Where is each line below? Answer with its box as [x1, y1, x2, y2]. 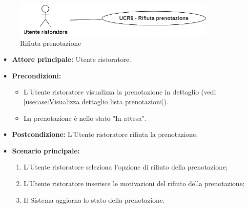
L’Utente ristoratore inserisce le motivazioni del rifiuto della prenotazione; [23, 178, 245, 188]
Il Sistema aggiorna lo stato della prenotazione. [23, 194, 165, 205]
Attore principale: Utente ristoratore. [12, 54, 131, 64]
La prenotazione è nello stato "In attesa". [23, 113, 146, 123]
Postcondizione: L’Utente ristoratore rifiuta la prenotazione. [12, 129, 198, 139]
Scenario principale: [12, 145, 80, 155]
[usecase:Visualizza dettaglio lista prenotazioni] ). [23, 96, 168, 106]
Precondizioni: [12, 70, 61, 80]
